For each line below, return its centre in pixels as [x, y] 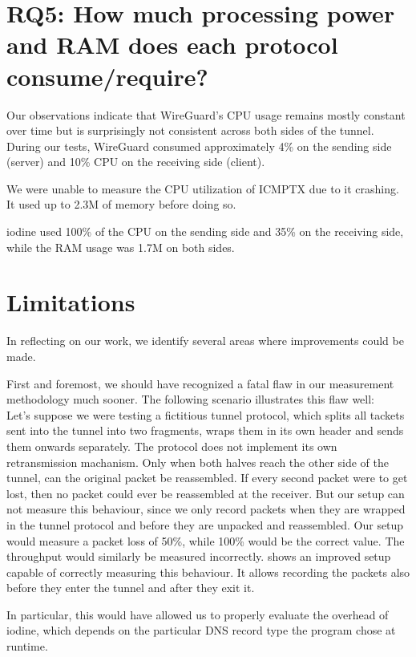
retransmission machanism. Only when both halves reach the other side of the [198, 462]
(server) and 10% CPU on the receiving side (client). [136, 162]
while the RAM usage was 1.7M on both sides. [121, 247]
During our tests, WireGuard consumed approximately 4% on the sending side [199, 146]
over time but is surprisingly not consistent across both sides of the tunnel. [190, 130]
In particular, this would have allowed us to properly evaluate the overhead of [198, 614]
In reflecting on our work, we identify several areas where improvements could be [205, 341]
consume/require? [107, 76]
